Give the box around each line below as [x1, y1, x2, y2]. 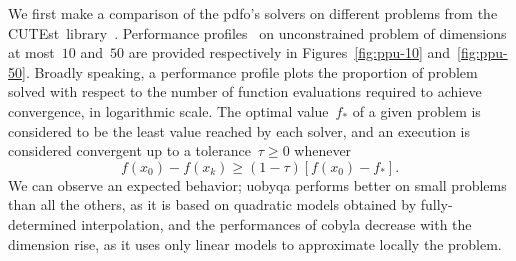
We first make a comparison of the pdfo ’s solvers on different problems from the [8, 3, 498, 23]
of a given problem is [352, 100, 481, 121]
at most [8, 42, 55, 63]
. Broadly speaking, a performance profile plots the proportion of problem [25, 61, 478, 82]
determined [8, 213, 77, 234]
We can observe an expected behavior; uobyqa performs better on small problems [8, 174, 507, 195]
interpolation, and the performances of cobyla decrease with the [81, 213, 472, 234]
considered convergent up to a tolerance [8, 140, 251, 161]
